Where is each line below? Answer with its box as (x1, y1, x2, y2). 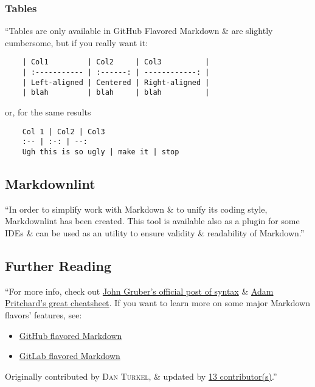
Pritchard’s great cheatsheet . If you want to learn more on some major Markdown (5, 296, 310, 309)
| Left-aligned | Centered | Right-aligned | (22, 78, 210, 87)
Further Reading (5, 256, 111, 275)
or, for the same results (5, 106, 91, 118)
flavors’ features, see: (5, 308, 82, 321)
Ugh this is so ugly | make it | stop (22, 147, 179, 156)
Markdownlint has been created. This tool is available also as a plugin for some (5, 214, 300, 227)
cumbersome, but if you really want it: (5, 36, 148, 49)
